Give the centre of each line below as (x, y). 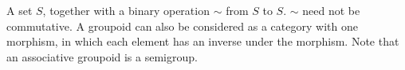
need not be (331, 10)
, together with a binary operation (126, 10)
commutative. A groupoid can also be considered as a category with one (182, 26)
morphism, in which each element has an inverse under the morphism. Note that (203, 41)
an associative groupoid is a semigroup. (102, 56)
